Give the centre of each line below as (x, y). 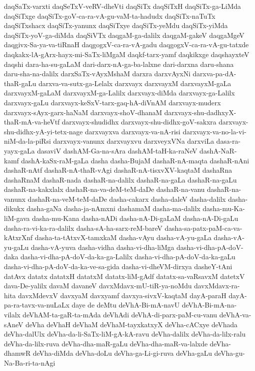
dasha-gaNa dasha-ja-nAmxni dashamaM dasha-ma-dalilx (113, 208)
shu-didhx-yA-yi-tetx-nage (43, 131)
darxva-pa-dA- (214, 74)
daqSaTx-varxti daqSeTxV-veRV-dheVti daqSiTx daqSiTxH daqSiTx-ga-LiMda (123, 6)
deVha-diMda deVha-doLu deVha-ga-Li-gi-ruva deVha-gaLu (122, 353)
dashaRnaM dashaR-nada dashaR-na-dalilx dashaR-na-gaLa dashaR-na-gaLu (120, 179)
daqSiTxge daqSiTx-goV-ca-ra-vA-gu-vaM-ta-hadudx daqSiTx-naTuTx (110, 15)
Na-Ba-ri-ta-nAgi (30, 362)
